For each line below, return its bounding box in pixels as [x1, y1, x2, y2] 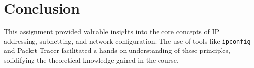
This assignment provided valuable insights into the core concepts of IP [4, 26, 220, 36]
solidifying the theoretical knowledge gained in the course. [4, 54, 179, 65]
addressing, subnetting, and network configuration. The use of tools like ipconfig [4, 35, 251, 46]
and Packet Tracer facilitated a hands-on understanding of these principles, [4, 45, 230, 55]
